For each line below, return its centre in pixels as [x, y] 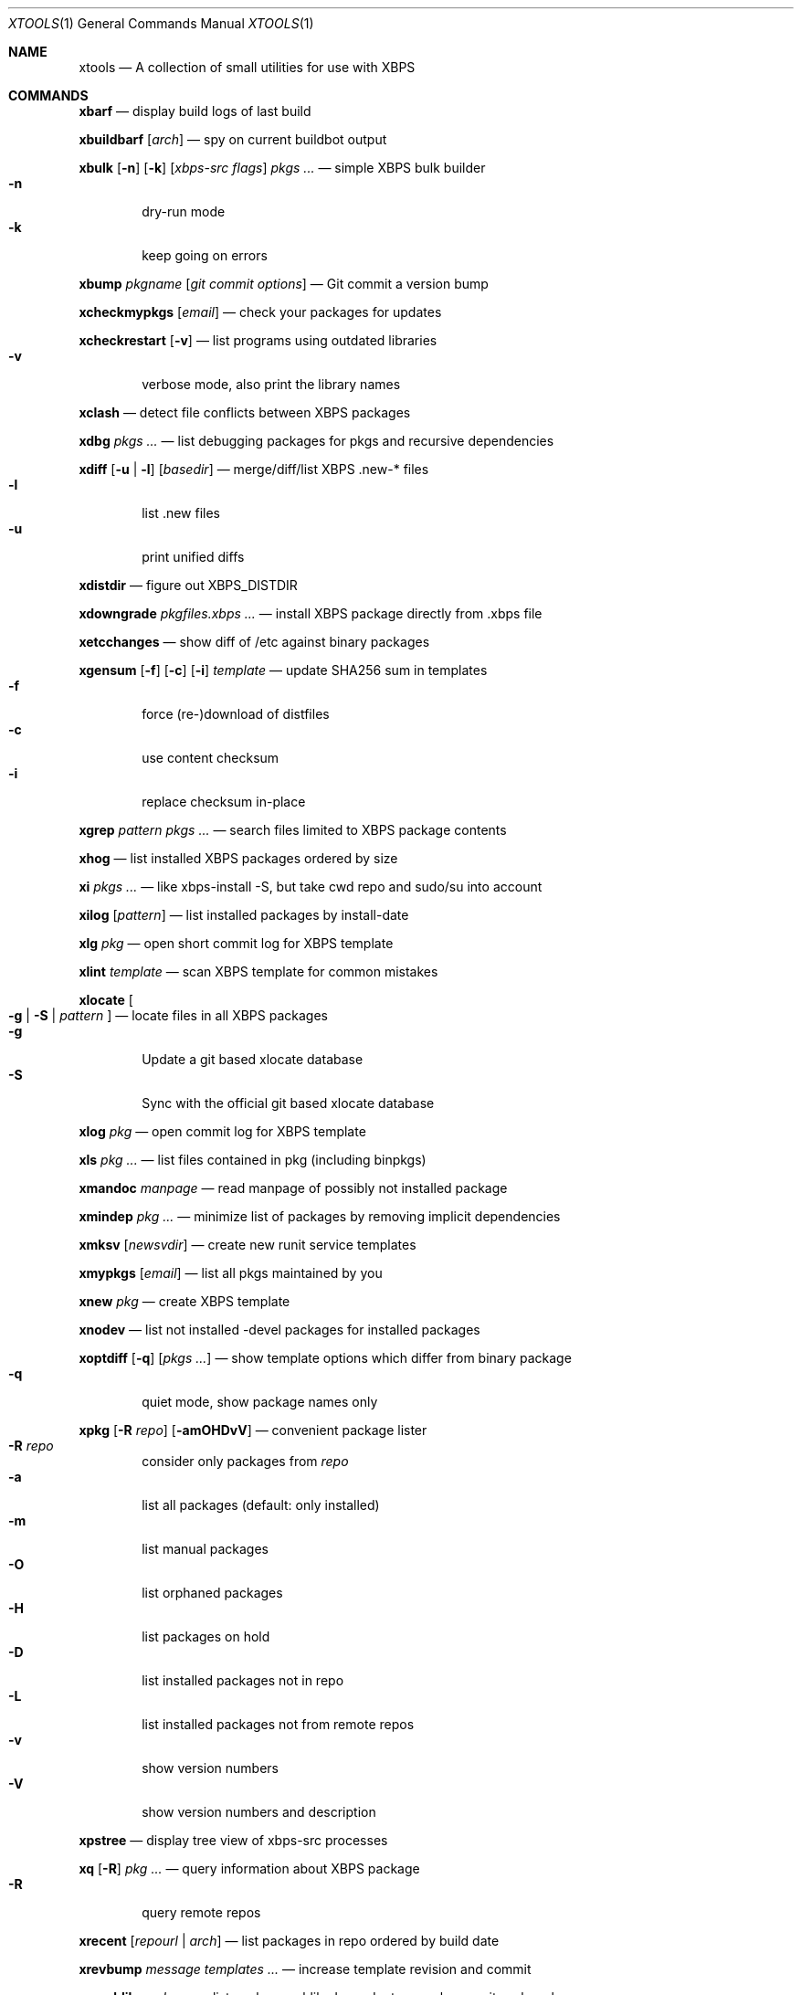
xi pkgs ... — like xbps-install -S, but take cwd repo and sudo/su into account [311, 887]
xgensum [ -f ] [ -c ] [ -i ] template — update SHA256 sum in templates [283, 670]
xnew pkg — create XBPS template [184, 1301]
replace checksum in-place [224, 802]
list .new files [181, 513]
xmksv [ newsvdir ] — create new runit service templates [248, 1245]
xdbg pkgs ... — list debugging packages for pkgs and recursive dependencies [316, 441]
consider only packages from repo [245, 1461]
